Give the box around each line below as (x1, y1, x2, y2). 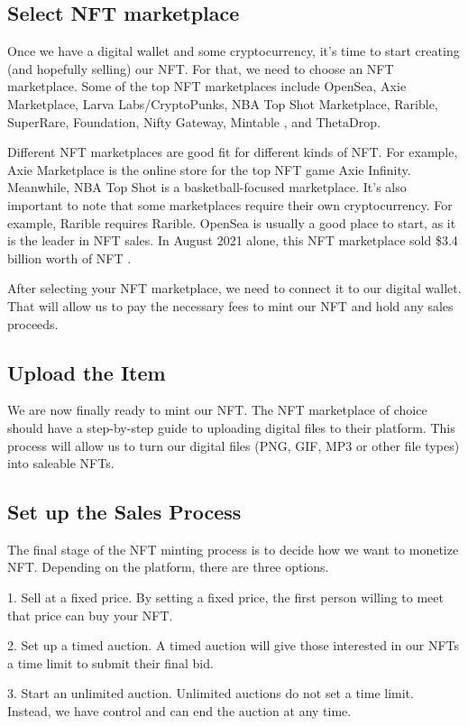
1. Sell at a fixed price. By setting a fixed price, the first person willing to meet (7, 588, 444, 607)
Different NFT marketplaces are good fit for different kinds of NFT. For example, (7, 142, 458, 161)
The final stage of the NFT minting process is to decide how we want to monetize (7, 539, 459, 558)
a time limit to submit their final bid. (7, 653, 214, 672)
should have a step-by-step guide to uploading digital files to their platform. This (7, 418, 455, 437)
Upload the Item (7, 358, 166, 386)
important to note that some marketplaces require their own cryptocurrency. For (7, 195, 453, 214)
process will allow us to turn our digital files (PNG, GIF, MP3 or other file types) (7, 436, 460, 455)
